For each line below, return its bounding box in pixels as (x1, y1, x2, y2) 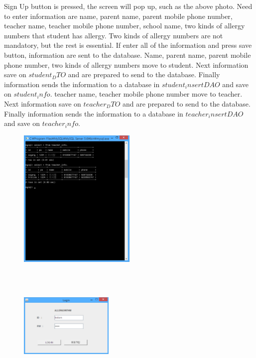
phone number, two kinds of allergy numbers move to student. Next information (4, 59, 249, 70)
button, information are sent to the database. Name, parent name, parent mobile (4, 49, 251, 60)
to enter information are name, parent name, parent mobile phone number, (4, 10, 233, 21)
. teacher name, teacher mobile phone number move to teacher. (50, 89, 243, 99)
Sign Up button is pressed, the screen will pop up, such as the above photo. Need (4, 1, 253, 11)
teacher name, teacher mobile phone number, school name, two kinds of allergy (4, 20, 245, 31)
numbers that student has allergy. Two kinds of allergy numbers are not (4, 30, 223, 40)
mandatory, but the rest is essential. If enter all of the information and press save (4, 40, 252, 50)
